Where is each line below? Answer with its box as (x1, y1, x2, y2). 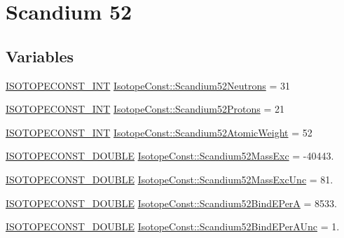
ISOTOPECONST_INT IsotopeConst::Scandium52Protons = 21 (6, 101, 284, 116)
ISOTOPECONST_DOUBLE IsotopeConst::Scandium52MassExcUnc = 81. (6, 171, 333, 186)
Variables (6, 45, 74, 66)
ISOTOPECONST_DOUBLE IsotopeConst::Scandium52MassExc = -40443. (6, 148, 334, 163)
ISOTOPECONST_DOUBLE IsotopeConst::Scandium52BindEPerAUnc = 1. (6, 219, 340, 234)
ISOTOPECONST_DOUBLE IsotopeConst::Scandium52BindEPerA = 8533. (6, 195, 337, 210)
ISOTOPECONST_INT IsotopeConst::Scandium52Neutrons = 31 (6, 78, 290, 92)
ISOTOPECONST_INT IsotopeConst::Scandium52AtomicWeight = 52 (6, 125, 312, 139)
